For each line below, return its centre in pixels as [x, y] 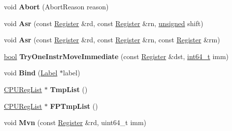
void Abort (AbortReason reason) [56, 6]
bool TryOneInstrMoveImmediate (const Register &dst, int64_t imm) [116, 56]
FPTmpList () [74, 106]
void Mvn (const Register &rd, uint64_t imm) [75, 122]
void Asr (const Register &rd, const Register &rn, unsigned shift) [104, 23]
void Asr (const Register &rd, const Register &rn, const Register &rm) [112, 40]
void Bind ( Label [31, 73]
